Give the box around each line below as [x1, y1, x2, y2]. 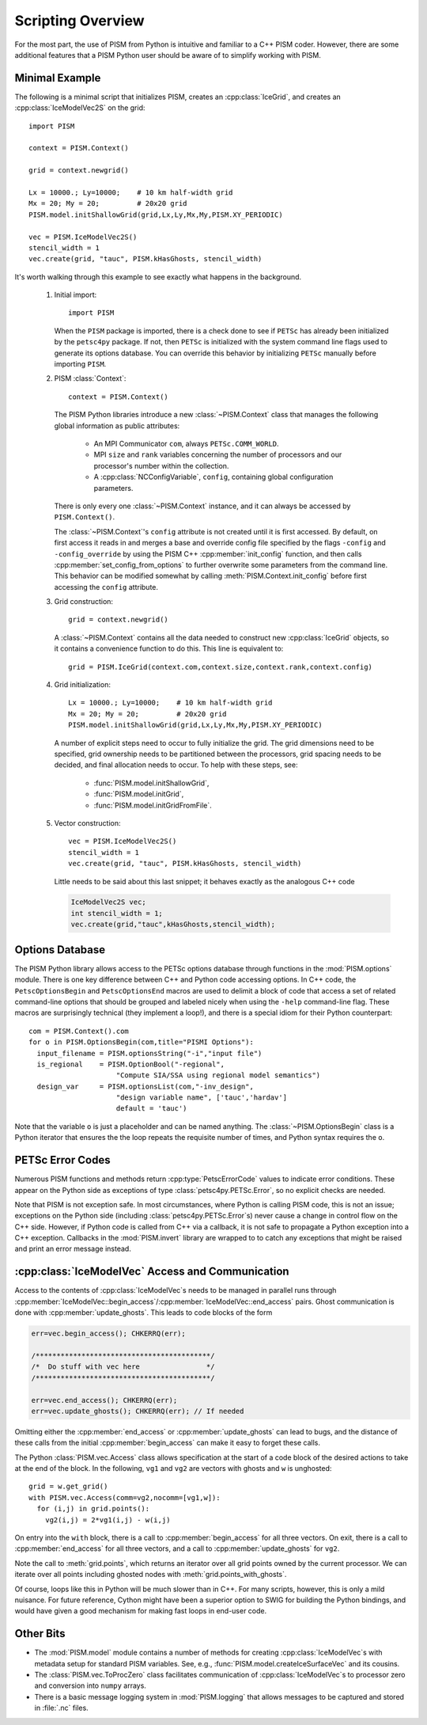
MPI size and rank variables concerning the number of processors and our [93, 450, 342, 459]
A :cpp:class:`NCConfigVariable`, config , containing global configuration [93, 472, 334, 482]
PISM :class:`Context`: [54, 374, 127, 383]
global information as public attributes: [54, 420, 180, 431]
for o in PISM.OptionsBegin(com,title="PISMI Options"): [28, 1038, 255, 1047]
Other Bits [14, 1627, 66, 1640]
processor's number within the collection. [93, 461, 229, 470]
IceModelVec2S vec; [70, 898, 146, 906]
